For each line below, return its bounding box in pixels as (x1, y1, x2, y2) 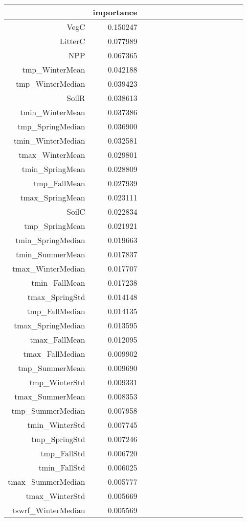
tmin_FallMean (31, 277, 85, 288)
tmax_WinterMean (19, 149, 85, 160)
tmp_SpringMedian (17, 121, 85, 132)
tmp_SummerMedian (11, 405, 85, 416)
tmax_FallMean (30, 334, 85, 345)
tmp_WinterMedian (16, 78, 85, 89)
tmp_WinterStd (29, 376, 85, 388)
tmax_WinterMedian (12, 263, 85, 274)
